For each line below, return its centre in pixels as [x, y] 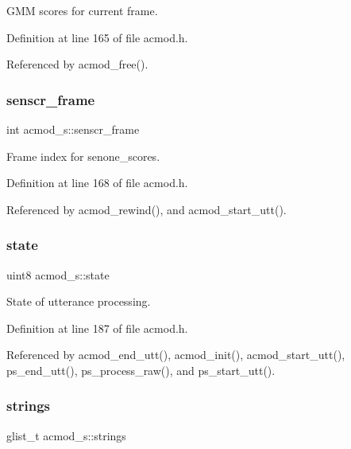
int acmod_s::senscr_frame [73, 129]
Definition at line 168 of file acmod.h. [97, 183]
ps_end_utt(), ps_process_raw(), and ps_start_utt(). [141, 370]
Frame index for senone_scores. [83, 156]
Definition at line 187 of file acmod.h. [97, 328]
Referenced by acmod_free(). [77, 64]
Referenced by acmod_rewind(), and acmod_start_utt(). [147, 209]
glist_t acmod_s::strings [66, 435]
